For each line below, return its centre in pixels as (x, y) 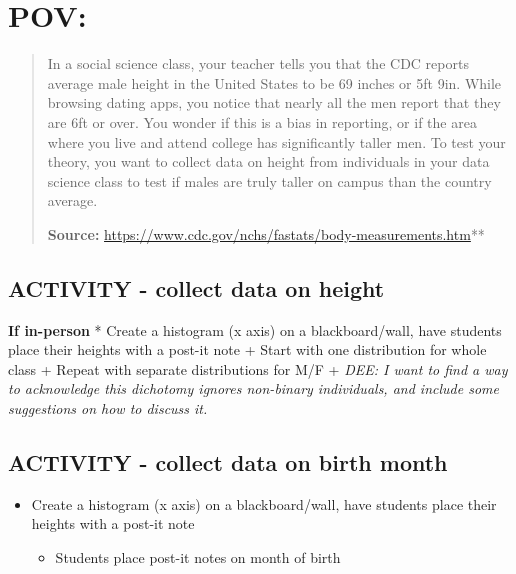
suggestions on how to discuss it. (108, 408)
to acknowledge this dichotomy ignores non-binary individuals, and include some (253, 388)
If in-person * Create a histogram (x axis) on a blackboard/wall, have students (255, 329)
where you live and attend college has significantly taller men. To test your (276, 141)
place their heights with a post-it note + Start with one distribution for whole (247, 349)
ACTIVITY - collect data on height (196, 287)
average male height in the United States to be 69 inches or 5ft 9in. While (274, 82)
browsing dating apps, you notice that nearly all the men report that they (274, 102)
